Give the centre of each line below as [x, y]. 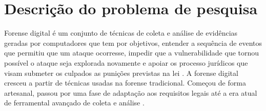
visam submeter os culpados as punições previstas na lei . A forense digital [121, 73]
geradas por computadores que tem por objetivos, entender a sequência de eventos [133, 43]
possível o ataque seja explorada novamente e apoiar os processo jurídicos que [126, 62]
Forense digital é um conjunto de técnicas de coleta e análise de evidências [121, 33]
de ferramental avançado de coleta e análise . [74, 103]
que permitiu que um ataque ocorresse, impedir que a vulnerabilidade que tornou [132, 53]
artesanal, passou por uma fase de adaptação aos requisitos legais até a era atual [131, 92]
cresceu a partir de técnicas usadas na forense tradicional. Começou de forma [125, 83]
